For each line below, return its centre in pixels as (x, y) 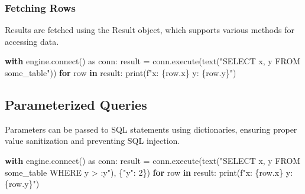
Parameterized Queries (76, 104)
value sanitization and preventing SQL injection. (93, 141)
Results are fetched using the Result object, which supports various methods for (150, 30)
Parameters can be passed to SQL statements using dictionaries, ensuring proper (151, 129)
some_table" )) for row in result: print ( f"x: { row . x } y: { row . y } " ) (121, 73)
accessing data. (32, 41)
